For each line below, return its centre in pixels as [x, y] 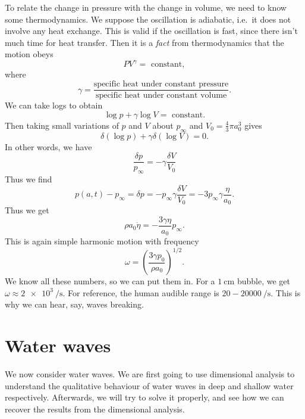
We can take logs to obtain [54, 105]
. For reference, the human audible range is [141, 292]
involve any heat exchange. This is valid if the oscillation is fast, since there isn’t [151, 31]
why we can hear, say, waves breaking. [74, 304]
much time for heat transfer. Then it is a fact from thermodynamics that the [144, 42]
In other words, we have [48, 146]
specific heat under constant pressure [161, 84]
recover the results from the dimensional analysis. [95, 409]
